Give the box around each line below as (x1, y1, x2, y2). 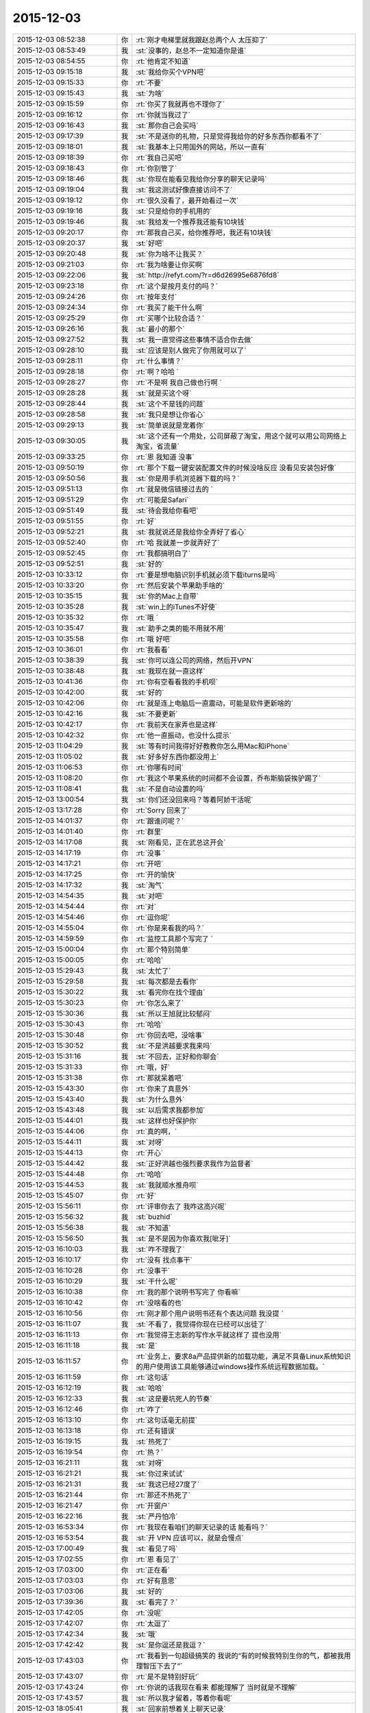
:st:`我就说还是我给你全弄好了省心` (136, 527, 247, 537)
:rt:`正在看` (136, 1565, 171, 1575)
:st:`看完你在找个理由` (136, 987, 206, 997)
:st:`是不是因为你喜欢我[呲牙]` (136, 1233, 231, 1243)
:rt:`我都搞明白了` (136, 548, 191, 558)
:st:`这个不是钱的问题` (136, 399, 206, 408)
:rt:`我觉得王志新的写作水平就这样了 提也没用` (136, 1330, 282, 1340)
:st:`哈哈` (136, 1383, 164, 1392)
